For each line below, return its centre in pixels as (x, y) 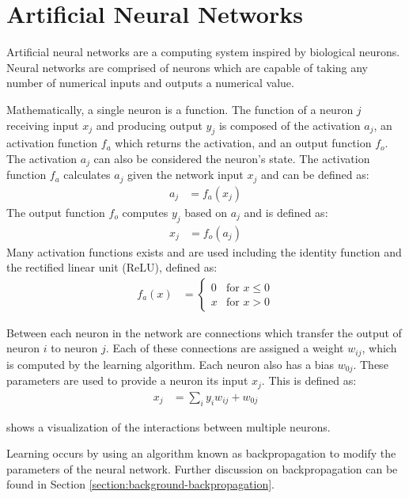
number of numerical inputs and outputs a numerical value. (150, 83)
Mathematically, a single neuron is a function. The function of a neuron (180, 109)
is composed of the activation (290, 125)
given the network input (186, 175)
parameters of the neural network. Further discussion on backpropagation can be (202, 468)
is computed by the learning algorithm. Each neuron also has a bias (170, 364)
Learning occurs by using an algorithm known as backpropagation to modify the (201, 453)
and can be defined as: (315, 175)
